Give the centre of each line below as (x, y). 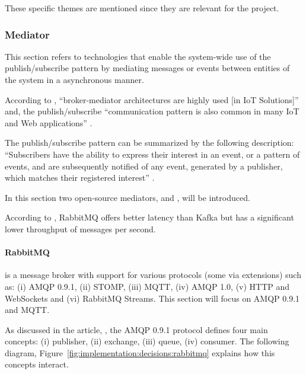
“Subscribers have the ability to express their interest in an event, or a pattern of (152, 154)
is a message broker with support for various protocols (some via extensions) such (153, 275)
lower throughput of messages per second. (80, 228)
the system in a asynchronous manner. (74, 79)
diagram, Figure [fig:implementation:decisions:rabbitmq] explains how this (140, 352)
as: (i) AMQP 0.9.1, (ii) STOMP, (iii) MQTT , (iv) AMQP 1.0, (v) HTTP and (147, 286)
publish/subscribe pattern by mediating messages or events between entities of (147, 68)
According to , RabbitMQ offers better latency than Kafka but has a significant (149, 217)
